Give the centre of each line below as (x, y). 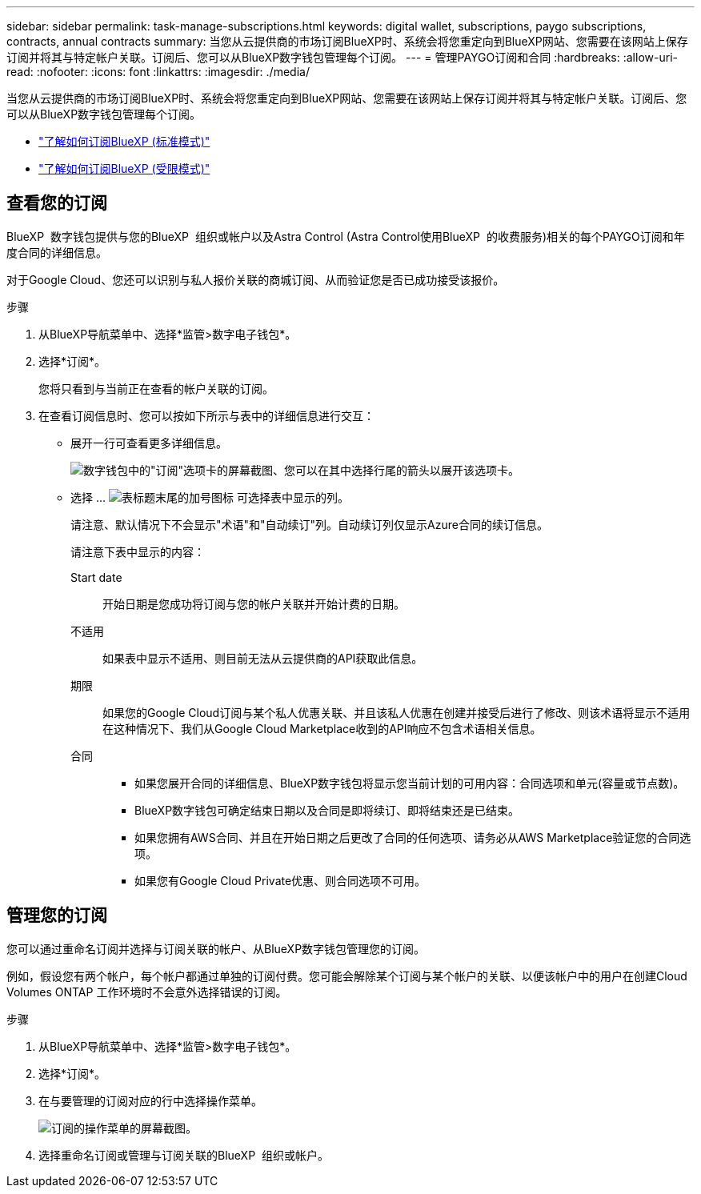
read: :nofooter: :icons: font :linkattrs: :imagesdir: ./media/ (158, 72)
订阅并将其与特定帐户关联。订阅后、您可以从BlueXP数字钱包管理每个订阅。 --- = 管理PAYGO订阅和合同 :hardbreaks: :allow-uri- (342, 57)
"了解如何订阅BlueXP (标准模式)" (124, 141)
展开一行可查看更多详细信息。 (149, 443)
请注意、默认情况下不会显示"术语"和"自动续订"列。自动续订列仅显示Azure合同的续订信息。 (309, 524)
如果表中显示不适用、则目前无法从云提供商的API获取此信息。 (263, 658)
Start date (96, 577)
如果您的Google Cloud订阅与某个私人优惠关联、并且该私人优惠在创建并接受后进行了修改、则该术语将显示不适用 (397, 712)
